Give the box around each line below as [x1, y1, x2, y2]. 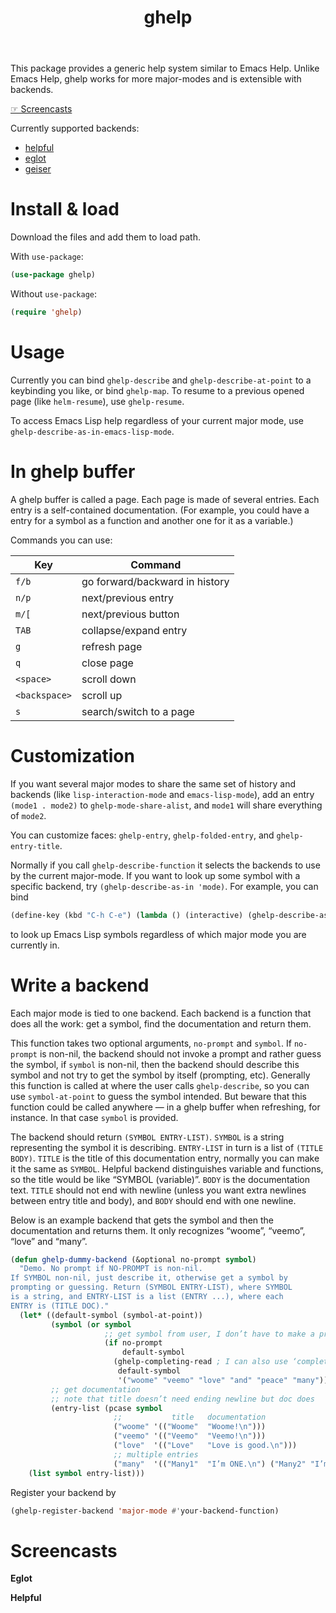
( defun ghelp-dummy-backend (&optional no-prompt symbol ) [10, 1254, 257, 1265]
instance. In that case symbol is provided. [10, 1111, 179, 1123]
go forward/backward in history [81, 574, 230, 588]
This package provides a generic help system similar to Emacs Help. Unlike [10, 62, 320, 75]
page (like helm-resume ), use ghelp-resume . [10, 395, 185, 407]
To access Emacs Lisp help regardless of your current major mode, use [10, 414, 305, 426]
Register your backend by [10, 1486, 117, 1498]
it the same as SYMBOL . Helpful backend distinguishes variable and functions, [10, 1162, 324, 1175]
